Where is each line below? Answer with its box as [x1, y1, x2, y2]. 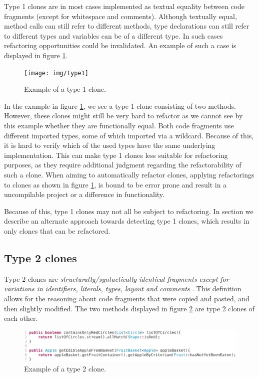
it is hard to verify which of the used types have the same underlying [4, 140, 215, 150]
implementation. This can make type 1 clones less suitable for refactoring [4, 149, 228, 160]
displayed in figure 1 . [4, 50, 68, 60]
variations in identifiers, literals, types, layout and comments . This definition [4, 283, 241, 294]
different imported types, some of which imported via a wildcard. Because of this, [4, 130, 254, 140]
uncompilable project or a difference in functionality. [4, 189, 164, 200]
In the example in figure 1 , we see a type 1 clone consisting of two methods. [4, 100, 236, 111]
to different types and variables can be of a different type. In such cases [4, 30, 223, 41]
